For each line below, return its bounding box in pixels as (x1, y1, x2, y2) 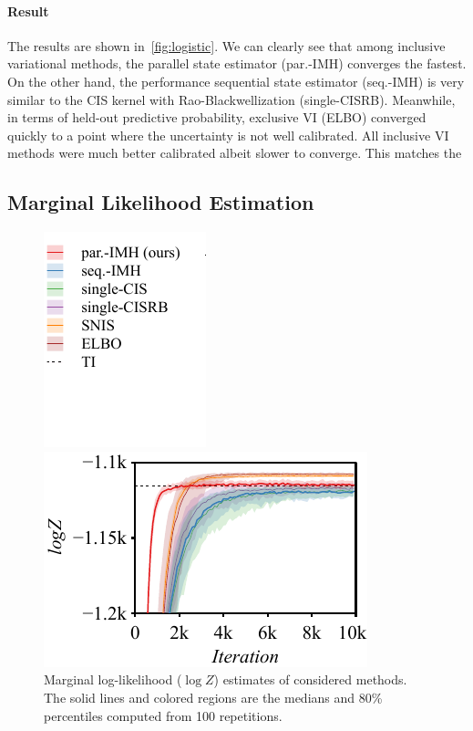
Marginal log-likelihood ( (44, 670, 182, 689)
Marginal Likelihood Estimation (7, 188, 314, 216)
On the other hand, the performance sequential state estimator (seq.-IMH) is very (7, 71, 465, 90)
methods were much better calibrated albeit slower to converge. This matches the (7, 143, 462, 162)
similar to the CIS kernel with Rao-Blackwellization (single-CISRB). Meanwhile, (7, 89, 456, 109)
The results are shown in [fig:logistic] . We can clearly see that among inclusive (7, 36, 446, 55)
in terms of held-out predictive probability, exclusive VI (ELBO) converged (7, 108, 427, 127)
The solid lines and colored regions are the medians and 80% (44, 687, 383, 706)
